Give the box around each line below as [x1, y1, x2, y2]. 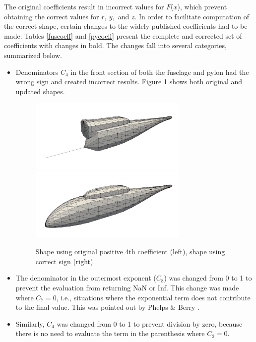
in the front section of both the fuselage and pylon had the [70, 66, 249, 77]
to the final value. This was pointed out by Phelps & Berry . [15, 302, 199, 312]
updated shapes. [15, 86, 65, 96]
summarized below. [4, 50, 62, 60]
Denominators [15, 66, 59, 77]
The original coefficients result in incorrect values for [4, 1, 164, 11]
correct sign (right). [35, 256, 95, 266]
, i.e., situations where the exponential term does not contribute [56, 292, 251, 302]
